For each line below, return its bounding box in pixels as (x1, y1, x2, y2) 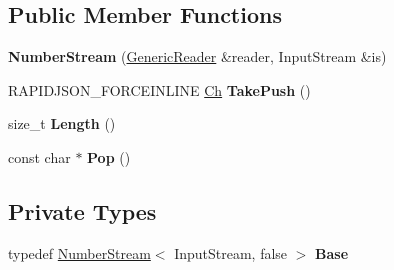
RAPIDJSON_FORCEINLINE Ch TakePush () (8, 79, 311, 100)
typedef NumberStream (8, 242, 151, 263)
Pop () (87, 146, 131, 167)
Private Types (8, 195, 157, 226)
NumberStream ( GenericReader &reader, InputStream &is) (8, 46, 387, 67)
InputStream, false (174, 242, 288, 263)
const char (8, 146, 71, 167)
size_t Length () (8, 113, 116, 134)
